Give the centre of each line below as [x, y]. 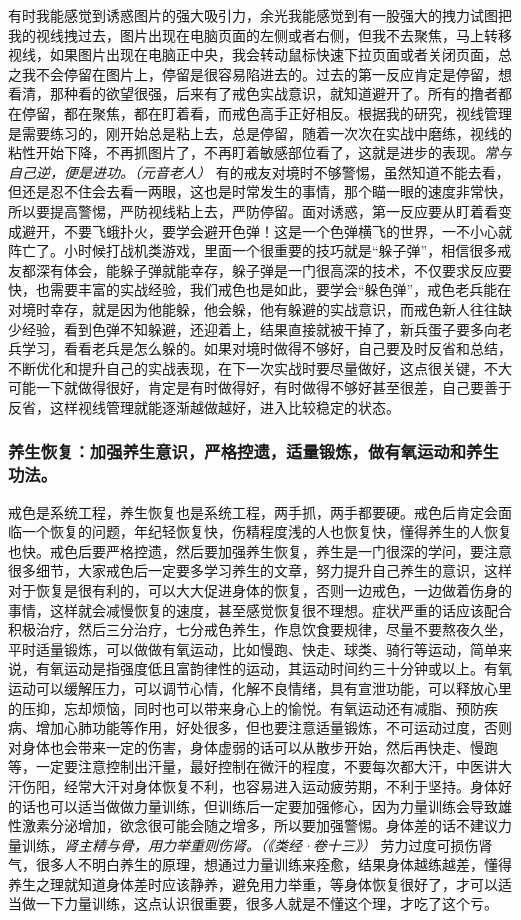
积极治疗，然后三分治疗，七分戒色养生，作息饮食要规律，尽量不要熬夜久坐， [260, 629]
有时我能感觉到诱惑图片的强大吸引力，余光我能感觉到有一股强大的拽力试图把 [260, 15]
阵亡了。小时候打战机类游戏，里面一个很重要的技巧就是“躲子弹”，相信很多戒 [260, 250]
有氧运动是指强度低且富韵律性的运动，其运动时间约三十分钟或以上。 [259, 668]
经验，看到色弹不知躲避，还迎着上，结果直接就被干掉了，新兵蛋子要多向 [259, 328]
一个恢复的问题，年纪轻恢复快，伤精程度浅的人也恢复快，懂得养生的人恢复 [266, 531]
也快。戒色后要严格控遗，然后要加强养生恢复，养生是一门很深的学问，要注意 [260, 550]
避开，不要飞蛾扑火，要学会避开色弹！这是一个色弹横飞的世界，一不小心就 [266, 230]
